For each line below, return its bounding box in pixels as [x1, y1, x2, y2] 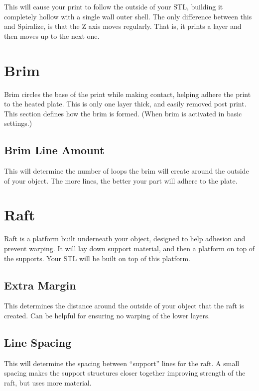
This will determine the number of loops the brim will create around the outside [4, 166, 249, 176]
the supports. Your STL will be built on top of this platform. [4, 253, 190, 263]
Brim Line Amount [4, 142, 105, 158]
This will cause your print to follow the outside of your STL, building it [4, 1, 223, 11]
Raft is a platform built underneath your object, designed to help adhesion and [4, 233, 246, 244]
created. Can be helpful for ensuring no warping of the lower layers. [4, 310, 210, 320]
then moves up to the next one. [4, 30, 100, 41]
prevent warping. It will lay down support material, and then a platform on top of [4, 243, 255, 253]
